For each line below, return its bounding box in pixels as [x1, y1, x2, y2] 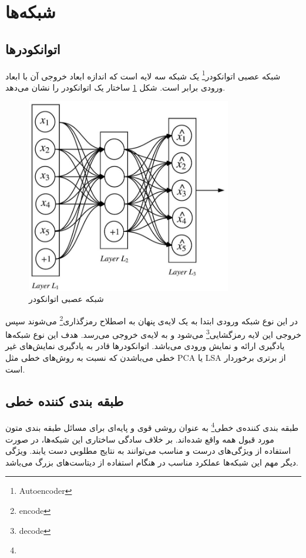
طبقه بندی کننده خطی [5, 391, 124, 410]
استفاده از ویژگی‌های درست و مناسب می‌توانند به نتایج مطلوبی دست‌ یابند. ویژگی [5, 444, 291, 457]
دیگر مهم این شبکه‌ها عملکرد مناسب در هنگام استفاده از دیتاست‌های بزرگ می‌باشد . [5, 456, 298, 468]
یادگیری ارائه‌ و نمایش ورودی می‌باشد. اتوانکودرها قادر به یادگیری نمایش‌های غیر [5, 340, 285, 352]
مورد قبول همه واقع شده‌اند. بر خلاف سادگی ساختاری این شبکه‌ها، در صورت [5, 433, 274, 445]
